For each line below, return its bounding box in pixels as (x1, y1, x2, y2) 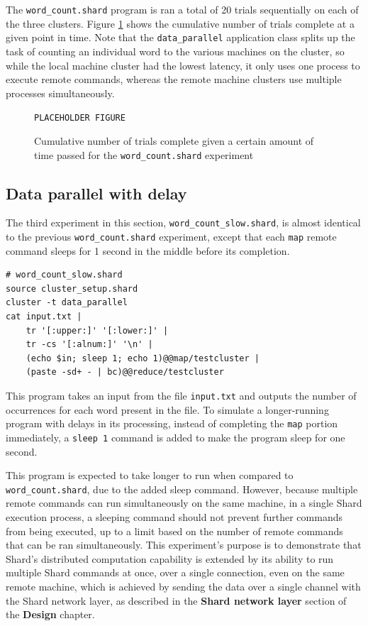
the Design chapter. (6, 607, 95, 622)
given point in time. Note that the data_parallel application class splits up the (6, 30, 355, 45)
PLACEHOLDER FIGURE (34, 113, 126, 123)
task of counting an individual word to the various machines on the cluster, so (6, 43, 345, 58)
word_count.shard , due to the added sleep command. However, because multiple (6, 481, 358, 496)
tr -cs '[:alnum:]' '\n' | (26, 339, 153, 350)
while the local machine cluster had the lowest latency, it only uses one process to (6, 57, 360, 72)
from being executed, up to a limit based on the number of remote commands (6, 523, 343, 538)
